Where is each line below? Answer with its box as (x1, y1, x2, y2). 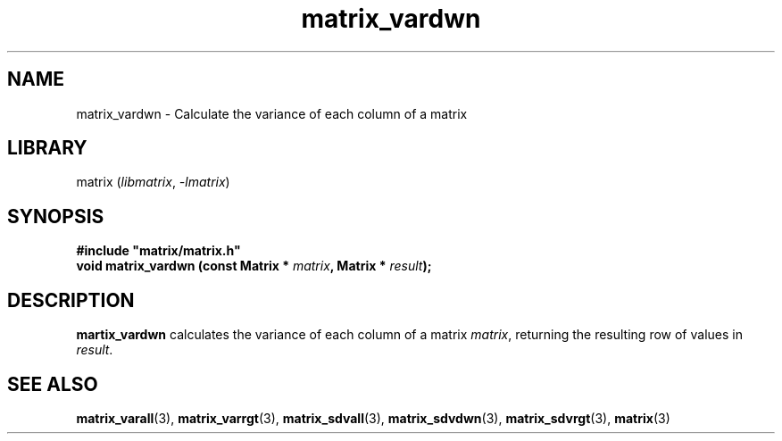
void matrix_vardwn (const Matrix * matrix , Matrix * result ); (76, 258, 432, 274)
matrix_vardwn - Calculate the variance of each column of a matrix (76, 105, 468, 121)
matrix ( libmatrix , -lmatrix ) (76, 174, 230, 190)
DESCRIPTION (7, 288, 135, 312)
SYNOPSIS (7, 204, 104, 228)
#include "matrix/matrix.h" (76, 243, 241, 259)
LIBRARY (7, 137, 87, 160)
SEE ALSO (7, 372, 98, 395)
